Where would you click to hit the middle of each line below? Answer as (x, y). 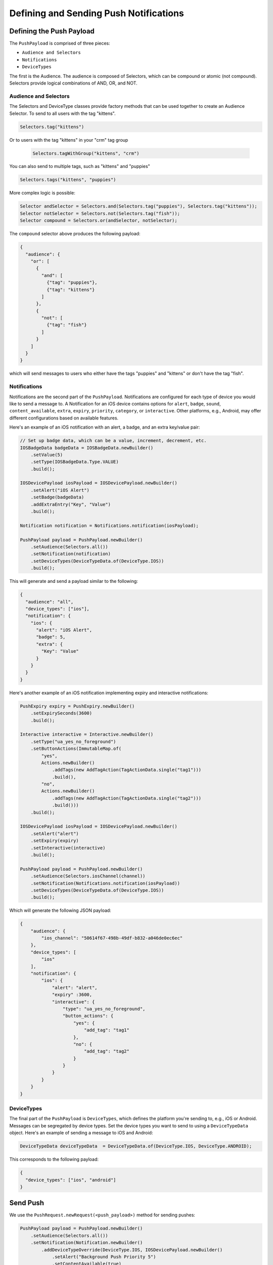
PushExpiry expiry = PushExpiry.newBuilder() (77, 706)
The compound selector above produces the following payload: (75, 234)
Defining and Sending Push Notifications (97, 13)
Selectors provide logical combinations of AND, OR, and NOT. (73, 83)
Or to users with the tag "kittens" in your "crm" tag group (69, 140)
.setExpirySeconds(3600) (61, 713)
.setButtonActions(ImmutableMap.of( (76, 749)
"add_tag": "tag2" (107, 1051)
